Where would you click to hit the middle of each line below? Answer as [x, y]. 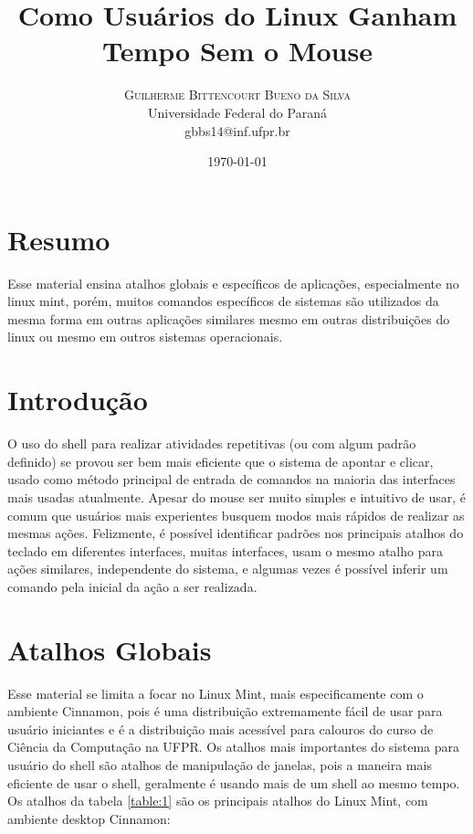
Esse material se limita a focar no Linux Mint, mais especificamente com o [215, 693]
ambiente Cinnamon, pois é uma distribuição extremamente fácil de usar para [225, 711]
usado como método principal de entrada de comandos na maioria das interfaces [231, 479]
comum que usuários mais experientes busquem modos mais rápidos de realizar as [236, 515]
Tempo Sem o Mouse [237, 51]
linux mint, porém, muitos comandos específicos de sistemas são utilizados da [223, 301]
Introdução [78, 400]
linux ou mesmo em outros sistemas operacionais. [145, 337]
